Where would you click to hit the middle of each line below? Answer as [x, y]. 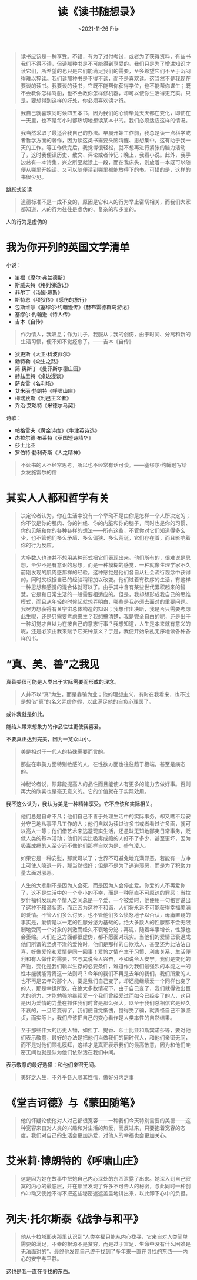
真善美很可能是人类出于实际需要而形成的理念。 [63, 681]
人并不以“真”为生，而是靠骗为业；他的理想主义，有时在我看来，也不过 [105, 694]
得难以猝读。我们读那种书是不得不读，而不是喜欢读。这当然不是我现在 [106, 78]
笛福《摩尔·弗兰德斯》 [41, 278]
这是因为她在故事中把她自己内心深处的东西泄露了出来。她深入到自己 [103, 1178]
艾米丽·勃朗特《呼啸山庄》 [46, 390]
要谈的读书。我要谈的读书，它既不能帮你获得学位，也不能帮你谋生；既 [106, 85]
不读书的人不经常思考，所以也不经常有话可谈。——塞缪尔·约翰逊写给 [103, 464]
